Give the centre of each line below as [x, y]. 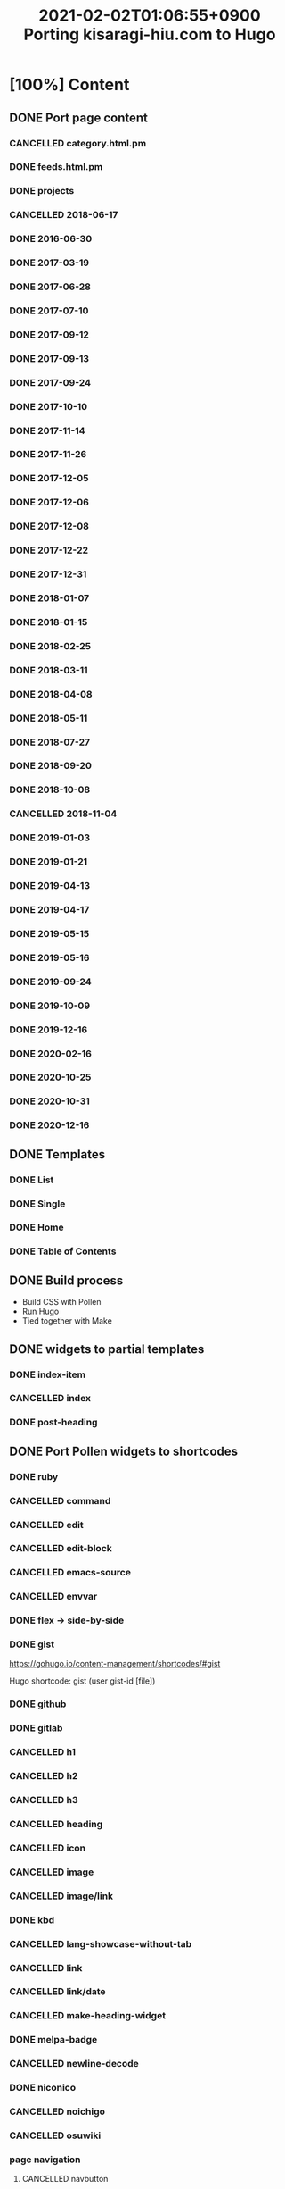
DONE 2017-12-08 [49, 526]
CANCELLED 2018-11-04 [63, 814]
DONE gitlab [36, 1728]
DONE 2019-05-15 [49, 933]
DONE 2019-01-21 [49, 862]
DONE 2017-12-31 [48, 574]
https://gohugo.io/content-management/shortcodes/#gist [115, 1664]
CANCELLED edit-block [61, 1549]
